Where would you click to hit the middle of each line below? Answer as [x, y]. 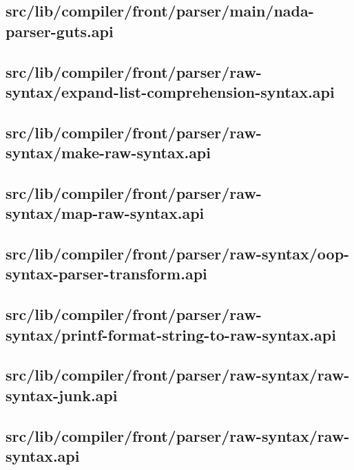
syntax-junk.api [62, 395]
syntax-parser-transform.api [106, 274]
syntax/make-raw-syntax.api [108, 152]
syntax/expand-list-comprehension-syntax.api [170, 91]
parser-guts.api [60, 31]
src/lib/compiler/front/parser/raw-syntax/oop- [178, 254]
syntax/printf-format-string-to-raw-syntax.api [171, 334]
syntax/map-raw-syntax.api [105, 213]
